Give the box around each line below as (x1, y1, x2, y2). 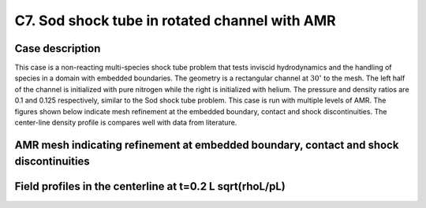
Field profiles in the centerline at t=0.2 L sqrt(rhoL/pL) (14, 180, 286, 193)
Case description (14, 42, 101, 55)
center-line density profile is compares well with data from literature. (14, 118, 237, 128)
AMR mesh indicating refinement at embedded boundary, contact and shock (14, 138, 399, 151)
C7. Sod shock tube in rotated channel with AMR (14, 12, 336, 29)
